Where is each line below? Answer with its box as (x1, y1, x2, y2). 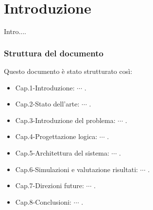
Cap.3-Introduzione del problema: (15, 115, 116, 125)
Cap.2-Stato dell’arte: (15, 99, 80, 109)
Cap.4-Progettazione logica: (15, 131, 98, 141)
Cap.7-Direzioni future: (15, 180, 84, 191)
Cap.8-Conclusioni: (15, 196, 72, 207)
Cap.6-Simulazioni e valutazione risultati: (15, 164, 138, 174)
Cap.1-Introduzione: (15, 82, 75, 92)
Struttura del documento (4, 47, 103, 59)
